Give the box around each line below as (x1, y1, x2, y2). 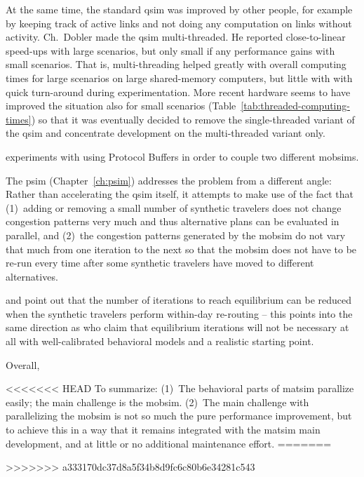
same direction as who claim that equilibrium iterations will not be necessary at (6, 320, 349, 335)
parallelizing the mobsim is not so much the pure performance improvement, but (6, 408, 352, 423)
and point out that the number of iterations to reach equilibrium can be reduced (6, 293, 352, 307)
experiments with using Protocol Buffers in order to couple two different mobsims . (6, 149, 359, 163)
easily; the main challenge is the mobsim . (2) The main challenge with (6, 394, 309, 409)
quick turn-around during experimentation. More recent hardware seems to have (6, 84, 351, 99)
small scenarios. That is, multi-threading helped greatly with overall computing (6, 57, 346, 72)
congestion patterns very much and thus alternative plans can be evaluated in (6, 214, 339, 229)
